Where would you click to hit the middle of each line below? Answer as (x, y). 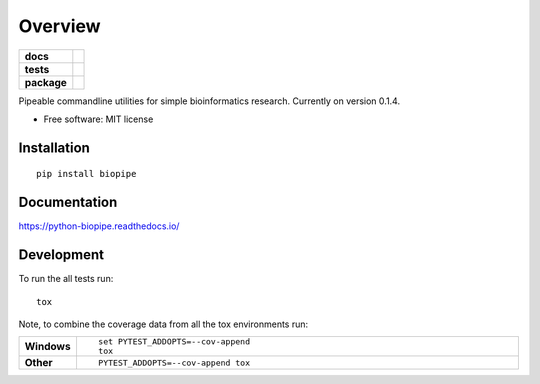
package (45, 82)
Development (61, 255)
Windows (47, 347)
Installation (54, 147)
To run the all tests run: (66, 279)
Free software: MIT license (98, 119)
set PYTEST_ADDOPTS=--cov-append (174, 341)
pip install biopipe (86, 174)
